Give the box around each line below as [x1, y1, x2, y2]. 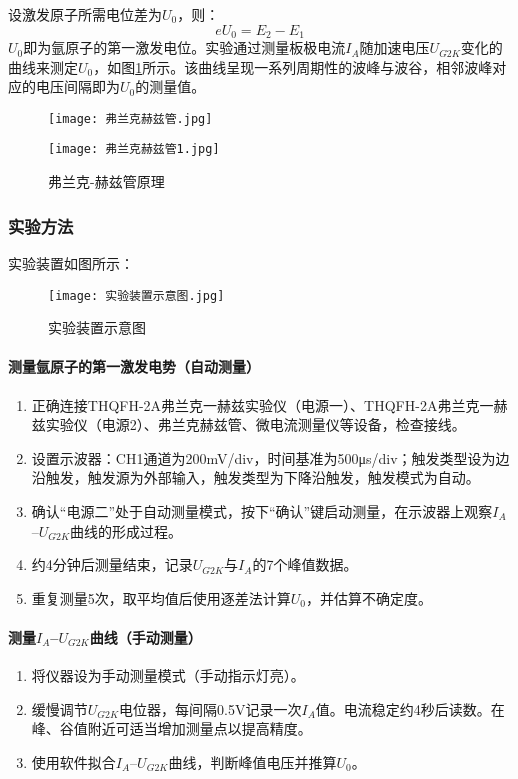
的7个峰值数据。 [252, 554, 358, 575]
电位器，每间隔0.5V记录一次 [119, 698, 302, 719]
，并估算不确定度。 [306, 587, 433, 608]
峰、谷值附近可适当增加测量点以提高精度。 [31, 718, 312, 739]
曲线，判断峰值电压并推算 [168, 751, 337, 772]
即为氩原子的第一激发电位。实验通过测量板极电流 [23, 37, 346, 58]
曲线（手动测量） [89, 626, 202, 647]
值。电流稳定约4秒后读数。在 [315, 698, 505, 719]
